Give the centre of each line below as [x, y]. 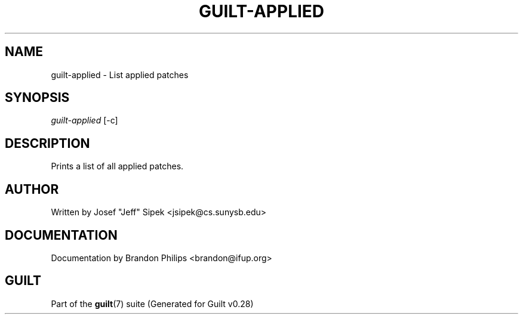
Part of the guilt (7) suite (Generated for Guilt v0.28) [152, 303]
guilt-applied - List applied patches [120, 75]
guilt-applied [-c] [84, 120]
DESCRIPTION [47, 143]
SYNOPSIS [37, 98]
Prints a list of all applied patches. [117, 166]
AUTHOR [32, 189]
